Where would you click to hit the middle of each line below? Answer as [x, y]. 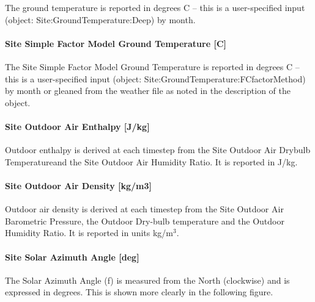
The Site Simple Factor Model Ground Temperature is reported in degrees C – [152, 66]
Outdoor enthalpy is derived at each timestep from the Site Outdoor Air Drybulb [158, 150]
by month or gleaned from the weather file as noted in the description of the [148, 91]
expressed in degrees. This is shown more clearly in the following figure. [139, 292]
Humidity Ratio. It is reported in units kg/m [89, 233]
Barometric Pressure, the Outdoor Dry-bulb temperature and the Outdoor [145, 221]
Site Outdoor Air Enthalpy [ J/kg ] [77, 126]
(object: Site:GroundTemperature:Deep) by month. [100, 19]
